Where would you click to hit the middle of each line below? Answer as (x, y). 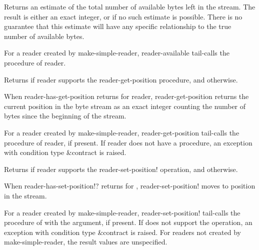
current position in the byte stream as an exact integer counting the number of (125, 106)
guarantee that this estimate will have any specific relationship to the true (118, 26)
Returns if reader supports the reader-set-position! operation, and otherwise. (121, 169)
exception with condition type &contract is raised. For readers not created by (122, 232)
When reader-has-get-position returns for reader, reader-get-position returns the (126, 96)
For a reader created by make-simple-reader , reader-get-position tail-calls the (122, 132)
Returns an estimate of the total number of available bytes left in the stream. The (130, 6)
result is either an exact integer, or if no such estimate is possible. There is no (123, 16)
